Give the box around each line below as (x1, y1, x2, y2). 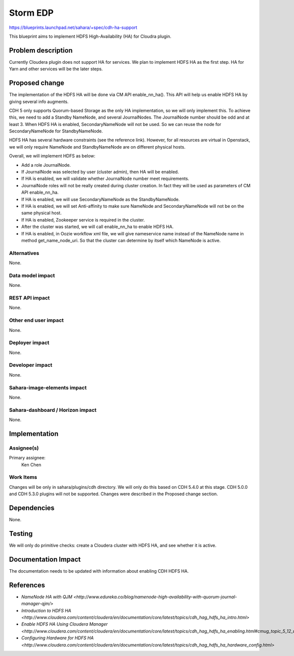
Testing (9, 530, 33, 538)
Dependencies (9, 504, 55, 512)
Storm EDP (9, 7, 54, 18)
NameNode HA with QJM (21, 594, 73, 600)
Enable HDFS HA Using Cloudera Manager (21, 621, 108, 627)
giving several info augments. (9, 99, 69, 104)
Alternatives (9, 250, 39, 256)
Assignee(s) (9, 444, 39, 451)
